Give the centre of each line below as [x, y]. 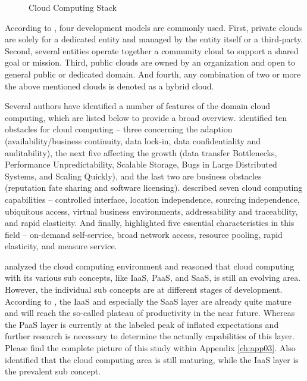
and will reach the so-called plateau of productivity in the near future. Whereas [150, 313]
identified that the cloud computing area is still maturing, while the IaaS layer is [152, 359]
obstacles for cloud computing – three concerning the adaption [119, 129]
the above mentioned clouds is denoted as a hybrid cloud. [109, 86]
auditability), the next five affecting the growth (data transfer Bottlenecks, [141, 152]
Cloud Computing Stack [73, 7]
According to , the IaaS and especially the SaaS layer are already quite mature [148, 301]
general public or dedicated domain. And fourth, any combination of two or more [153, 74]
